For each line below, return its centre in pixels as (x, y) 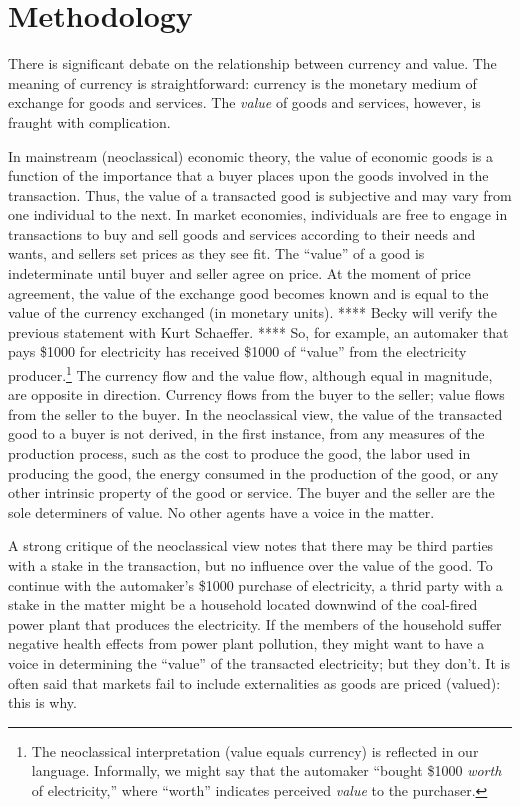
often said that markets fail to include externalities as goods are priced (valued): (254, 682)
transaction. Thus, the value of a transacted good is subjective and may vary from (260, 194)
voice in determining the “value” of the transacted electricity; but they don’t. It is (259, 663)
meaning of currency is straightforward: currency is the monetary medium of (242, 82)
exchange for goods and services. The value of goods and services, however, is (244, 102)
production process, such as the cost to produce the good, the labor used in (239, 453)
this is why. (42, 702)
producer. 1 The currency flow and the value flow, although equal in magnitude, (250, 373)
